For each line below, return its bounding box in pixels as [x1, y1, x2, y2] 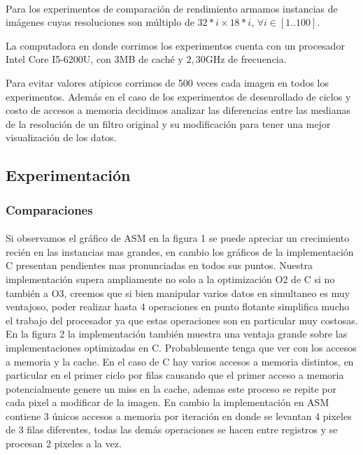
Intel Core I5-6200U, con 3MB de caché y [6, 52, 183, 66]
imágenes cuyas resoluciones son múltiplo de [6, 15, 194, 29]
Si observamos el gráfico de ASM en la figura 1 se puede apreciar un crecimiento [6, 231, 350, 245]
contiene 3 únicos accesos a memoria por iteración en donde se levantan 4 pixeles [6, 408, 352, 423]
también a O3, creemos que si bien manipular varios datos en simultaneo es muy [6, 285, 350, 300]
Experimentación [6, 164, 131, 186]
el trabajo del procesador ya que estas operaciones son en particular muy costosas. [6, 312, 358, 327]
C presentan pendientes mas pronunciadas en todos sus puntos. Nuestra [6, 258, 313, 273]
